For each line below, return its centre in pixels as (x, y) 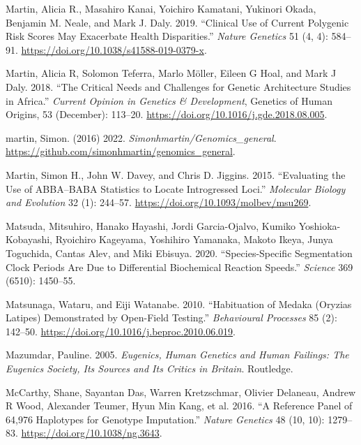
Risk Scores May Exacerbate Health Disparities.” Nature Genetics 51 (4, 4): (167, 36)
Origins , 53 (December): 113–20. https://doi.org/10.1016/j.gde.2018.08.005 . (167, 114)
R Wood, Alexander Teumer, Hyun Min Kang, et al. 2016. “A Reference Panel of (179, 406)
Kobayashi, (29, 239)
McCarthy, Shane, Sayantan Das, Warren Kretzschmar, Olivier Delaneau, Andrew (181, 392)
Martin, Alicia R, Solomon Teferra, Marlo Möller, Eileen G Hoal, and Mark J (171, 73)
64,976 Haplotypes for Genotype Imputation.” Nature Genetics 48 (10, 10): (165, 419)
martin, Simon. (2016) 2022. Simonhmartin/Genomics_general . (141, 137)
